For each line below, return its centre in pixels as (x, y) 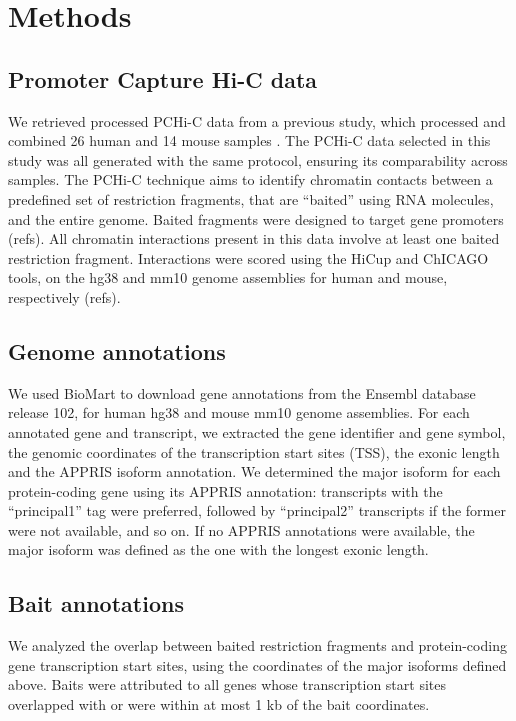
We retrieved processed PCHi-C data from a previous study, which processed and (257, 120)
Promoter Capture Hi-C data (163, 78)
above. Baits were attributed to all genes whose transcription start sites (227, 684)
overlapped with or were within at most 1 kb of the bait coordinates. (219, 704)
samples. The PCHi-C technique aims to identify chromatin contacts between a (250, 179)
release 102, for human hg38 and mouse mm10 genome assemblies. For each (239, 412)
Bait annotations (96, 603)
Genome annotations (117, 350)
